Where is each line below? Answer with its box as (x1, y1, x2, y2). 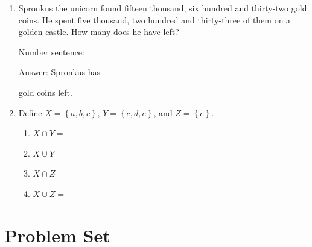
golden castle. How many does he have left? (18, 25, 179, 38)
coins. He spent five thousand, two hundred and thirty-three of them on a (18, 13, 291, 26)
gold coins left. (18, 86, 72, 98)
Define (18, 106, 42, 119)
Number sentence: (18, 45, 84, 58)
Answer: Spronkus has (18, 66, 101, 78)
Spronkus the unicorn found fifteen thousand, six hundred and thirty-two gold (18, 2, 307, 14)
